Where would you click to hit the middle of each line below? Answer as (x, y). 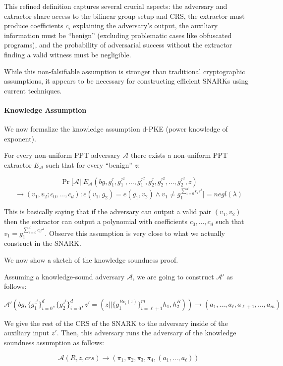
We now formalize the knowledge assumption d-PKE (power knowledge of (116, 129)
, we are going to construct (173, 276)
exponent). (20, 138)
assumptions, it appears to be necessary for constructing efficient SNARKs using (126, 81)
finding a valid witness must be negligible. (68, 54)
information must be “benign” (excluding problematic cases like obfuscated (118, 35)
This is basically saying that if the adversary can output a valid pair (108, 211)
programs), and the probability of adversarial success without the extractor (118, 45)
